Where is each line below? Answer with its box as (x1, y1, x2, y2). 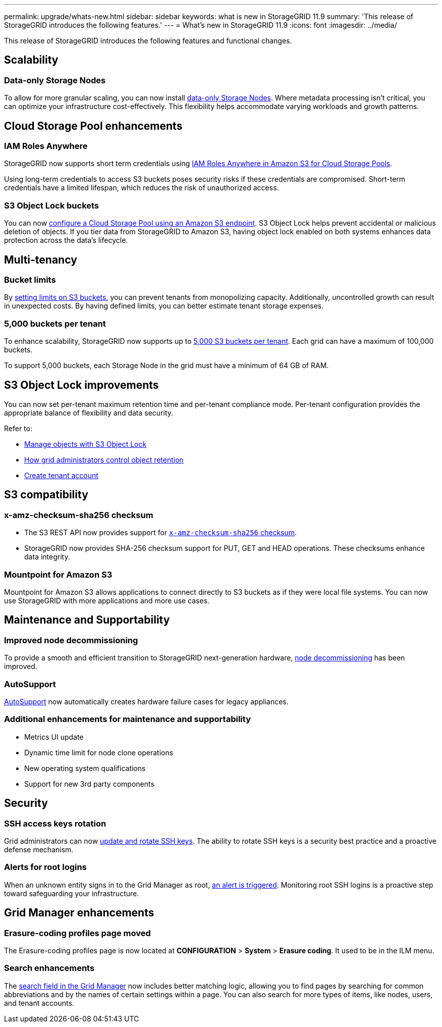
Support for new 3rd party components (24, 779, 154, 788)
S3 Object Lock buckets (4, 200, 99, 211)
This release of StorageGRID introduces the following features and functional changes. (4, 36, 292, 45)
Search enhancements (4, 963, 95, 973)
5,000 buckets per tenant (4, 318, 106, 329)
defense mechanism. (4, 845, 74, 854)
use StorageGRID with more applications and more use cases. (4, 596, 210, 605)
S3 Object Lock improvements (4, 378, 159, 391)
